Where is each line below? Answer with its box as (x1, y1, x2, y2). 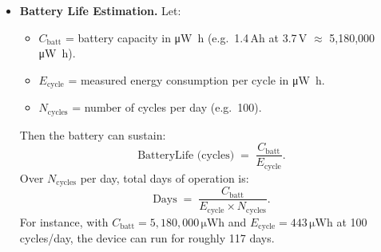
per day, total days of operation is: (80, 169, 249, 186)
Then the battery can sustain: (19, 126, 166, 143)
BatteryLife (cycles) (137, 149, 235, 161)
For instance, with (19, 213, 109, 230)
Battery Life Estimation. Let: (19, 2, 181, 18)
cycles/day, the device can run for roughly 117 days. (19, 230, 275, 246)
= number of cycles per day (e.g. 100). (72, 99, 262, 116)
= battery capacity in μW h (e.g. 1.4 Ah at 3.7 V (65, 29, 308, 45)
